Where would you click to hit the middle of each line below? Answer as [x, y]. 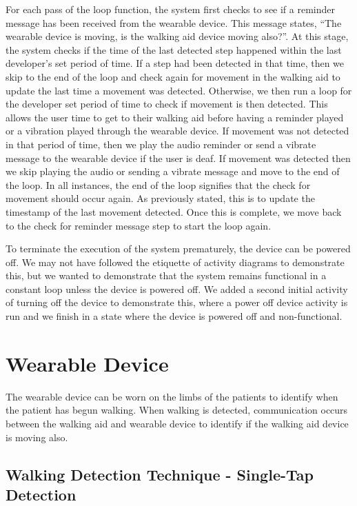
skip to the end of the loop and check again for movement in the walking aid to [173, 76]
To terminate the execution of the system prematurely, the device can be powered [178, 249]
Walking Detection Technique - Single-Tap [160, 474]
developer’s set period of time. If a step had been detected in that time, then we [175, 63]
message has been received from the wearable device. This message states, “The [174, 22]
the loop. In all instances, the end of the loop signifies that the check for [158, 184]
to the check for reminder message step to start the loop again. [139, 225]
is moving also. [37, 437]
